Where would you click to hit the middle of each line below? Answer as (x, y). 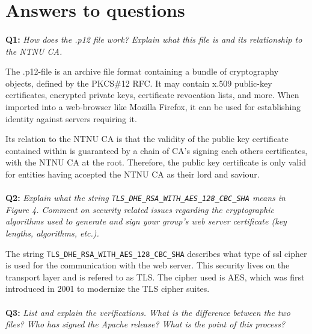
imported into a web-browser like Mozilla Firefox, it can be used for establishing (153, 106)
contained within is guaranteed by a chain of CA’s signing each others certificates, (157, 150)
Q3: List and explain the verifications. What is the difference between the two (148, 312)
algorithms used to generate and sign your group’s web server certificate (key (146, 221)
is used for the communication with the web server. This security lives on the (148, 265)
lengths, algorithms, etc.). (52, 233)
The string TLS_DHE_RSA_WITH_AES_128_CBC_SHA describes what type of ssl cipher (156, 253)
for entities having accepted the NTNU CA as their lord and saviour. (133, 174)
